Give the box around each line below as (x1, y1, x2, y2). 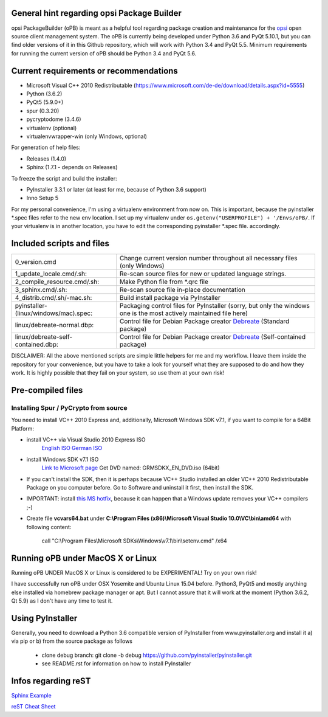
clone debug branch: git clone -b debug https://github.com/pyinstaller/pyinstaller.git (41, 651, 252, 659)
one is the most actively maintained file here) (119, 309, 248, 317)
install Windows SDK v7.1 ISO (26, 455, 99, 463)
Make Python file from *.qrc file (119, 277, 209, 286)
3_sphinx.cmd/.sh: (15, 286, 67, 294)
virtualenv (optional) (26, 124, 77, 131)
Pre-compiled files (11, 385, 83, 395)
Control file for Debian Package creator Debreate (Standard (119, 317, 290, 325)
